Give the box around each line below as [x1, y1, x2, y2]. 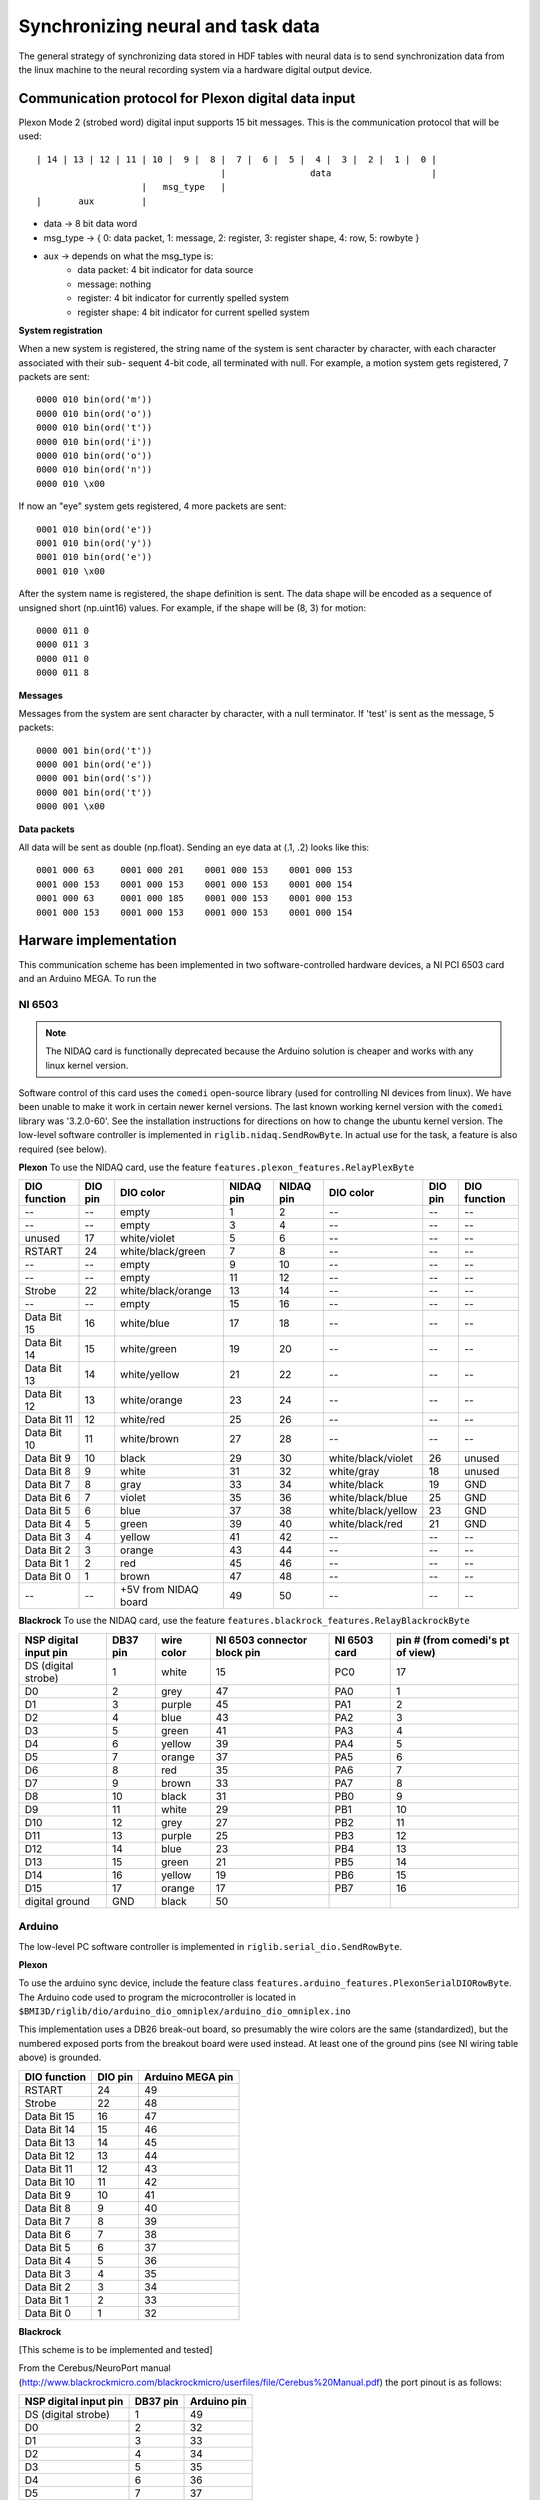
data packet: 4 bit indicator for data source [77, 264, 254, 276]
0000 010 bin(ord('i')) [36, 436, 153, 447]
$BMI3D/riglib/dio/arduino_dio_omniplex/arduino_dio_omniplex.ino [18, 2006, 352, 2017]
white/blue [120, 1316, 170, 1330]
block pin [215, 1645, 261, 1659]
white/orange [120, 1393, 184, 1407]
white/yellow [120, 1368, 180, 1382]
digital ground [24, 1894, 90, 1908]
